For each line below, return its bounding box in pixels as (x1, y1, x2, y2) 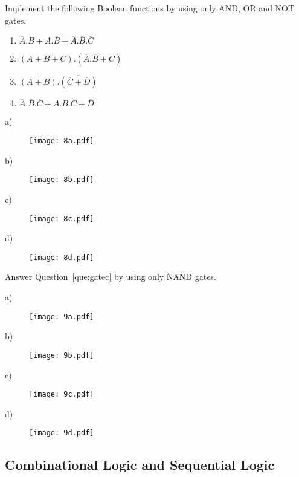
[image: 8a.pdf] (29, 137, 94, 145)
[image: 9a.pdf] (29, 312, 94, 321)
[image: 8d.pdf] (29, 253, 94, 262)
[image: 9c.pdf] (29, 390, 94, 399)
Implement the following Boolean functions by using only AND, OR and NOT (5, 2, 295, 14)
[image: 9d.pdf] (29, 429, 94, 438)
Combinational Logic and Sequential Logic (5, 455, 275, 474)
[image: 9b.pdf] (29, 351, 94, 360)
